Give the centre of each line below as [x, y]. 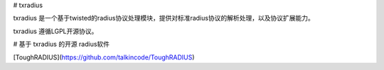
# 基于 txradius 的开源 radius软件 [62, 44]
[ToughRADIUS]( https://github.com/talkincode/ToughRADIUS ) [104, 57]
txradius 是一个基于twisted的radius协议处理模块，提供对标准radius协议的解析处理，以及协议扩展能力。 [164, 18]
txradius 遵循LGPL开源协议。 [55, 31]
